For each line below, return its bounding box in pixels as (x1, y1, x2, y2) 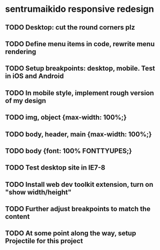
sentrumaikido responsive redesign (5, 3, 154, 15)
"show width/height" (5, 188, 72, 196)
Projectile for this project (5, 237, 83, 245)
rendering (5, 47, 37, 56)
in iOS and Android (5, 72, 64, 80)
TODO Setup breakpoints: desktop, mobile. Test (5, 64, 156, 72)
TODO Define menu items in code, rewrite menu (5, 39, 155, 48)
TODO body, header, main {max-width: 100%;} (5, 130, 152, 139)
